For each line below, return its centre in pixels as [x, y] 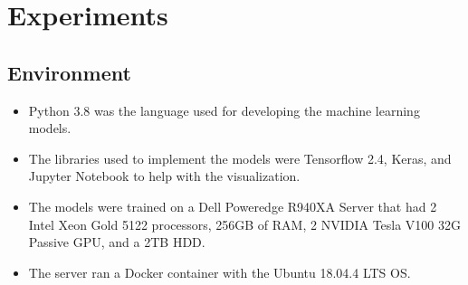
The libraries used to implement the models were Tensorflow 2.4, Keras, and [240, 158]
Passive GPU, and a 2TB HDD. [117, 242]
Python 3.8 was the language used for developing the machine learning [224, 110]
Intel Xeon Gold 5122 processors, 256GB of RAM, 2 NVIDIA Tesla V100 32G [245, 224]
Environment [69, 72]
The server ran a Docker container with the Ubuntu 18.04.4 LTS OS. [220, 272]
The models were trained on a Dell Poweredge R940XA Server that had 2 [233, 206]
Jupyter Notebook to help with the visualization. [164, 176]
